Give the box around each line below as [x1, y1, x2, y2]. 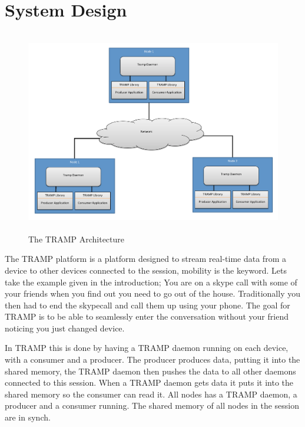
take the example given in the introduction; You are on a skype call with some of [5, 275, 297, 288]
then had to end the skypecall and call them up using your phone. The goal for [5, 298, 290, 311]
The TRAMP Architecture [28, 232, 125, 245]
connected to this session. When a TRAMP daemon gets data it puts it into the [5, 376, 294, 389]
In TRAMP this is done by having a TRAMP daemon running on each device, [5, 341, 289, 354]
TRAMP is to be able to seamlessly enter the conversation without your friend [5, 310, 289, 323]
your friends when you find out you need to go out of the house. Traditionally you [5, 287, 300, 300]
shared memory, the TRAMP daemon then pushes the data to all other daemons [5, 364, 296, 377]
